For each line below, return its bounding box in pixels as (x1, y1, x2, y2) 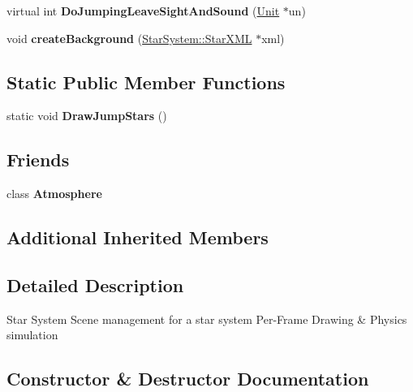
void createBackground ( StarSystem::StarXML (6, 29, 252, 46)
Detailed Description (6, 272, 184, 297)
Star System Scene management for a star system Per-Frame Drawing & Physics (6, 310, 407, 327)
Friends (6, 147, 70, 172)
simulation (6, 326, 58, 343)
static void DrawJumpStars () (6, 107, 167, 124)
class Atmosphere (6, 185, 102, 202)
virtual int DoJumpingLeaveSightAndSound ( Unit (6, 2, 280, 19)
